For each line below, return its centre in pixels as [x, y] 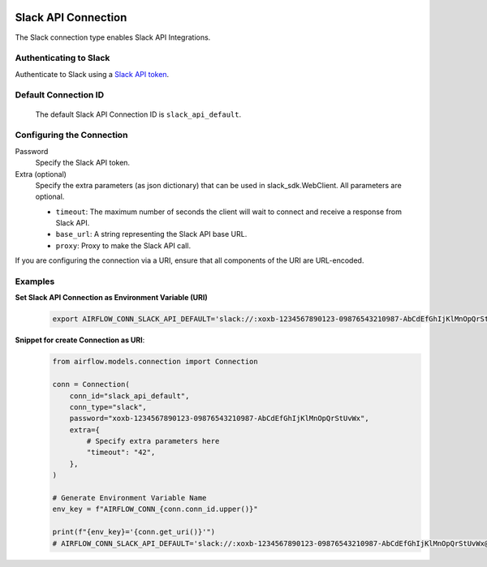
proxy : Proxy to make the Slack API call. [123, 245]
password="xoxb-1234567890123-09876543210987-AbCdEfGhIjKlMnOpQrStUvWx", [219, 419]
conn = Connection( [91, 384]
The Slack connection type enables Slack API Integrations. [113, 37]
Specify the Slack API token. [82, 163]
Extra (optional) [41, 174]
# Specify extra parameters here [153, 441]
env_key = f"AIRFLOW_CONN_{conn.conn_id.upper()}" [155, 509]
